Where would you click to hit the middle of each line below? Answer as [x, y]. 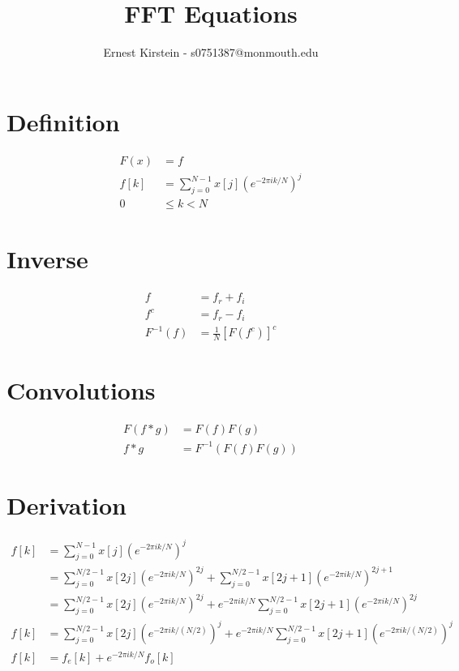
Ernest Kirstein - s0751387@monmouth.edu [211, 52]
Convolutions [81, 390]
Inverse [47, 259]
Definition [63, 121]
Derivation [66, 505]
